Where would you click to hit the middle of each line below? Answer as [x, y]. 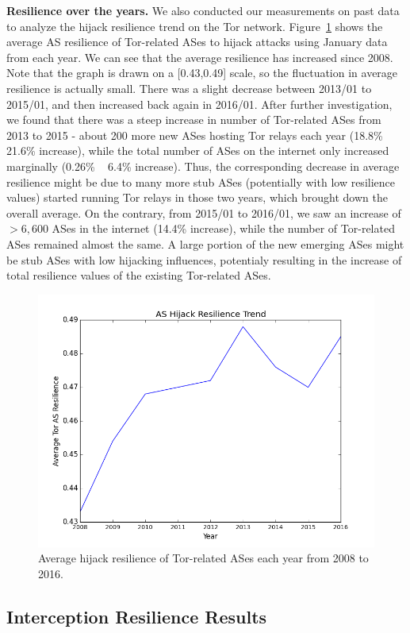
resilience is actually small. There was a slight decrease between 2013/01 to [189, 88]
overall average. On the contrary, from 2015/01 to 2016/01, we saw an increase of [204, 212]
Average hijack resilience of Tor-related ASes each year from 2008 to [203, 558]
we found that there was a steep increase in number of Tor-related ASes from [194, 120]
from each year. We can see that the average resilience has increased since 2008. [200, 57]
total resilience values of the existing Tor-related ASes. [139, 275]
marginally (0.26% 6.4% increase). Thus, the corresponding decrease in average [203, 166]
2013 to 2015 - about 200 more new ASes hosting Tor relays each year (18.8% [195, 135]
